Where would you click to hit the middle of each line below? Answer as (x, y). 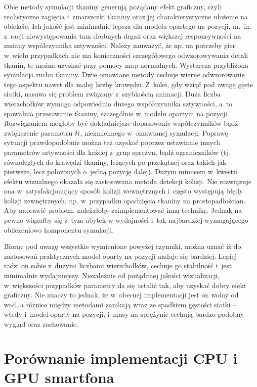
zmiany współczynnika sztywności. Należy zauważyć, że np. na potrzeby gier (120, 45)
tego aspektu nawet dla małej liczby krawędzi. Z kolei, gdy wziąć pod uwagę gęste (128, 84)
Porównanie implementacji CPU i (121, 358)
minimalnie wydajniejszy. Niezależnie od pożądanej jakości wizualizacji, (112, 275)
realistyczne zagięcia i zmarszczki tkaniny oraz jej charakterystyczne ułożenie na (126, 16)
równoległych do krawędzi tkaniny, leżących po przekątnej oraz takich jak (115, 162)
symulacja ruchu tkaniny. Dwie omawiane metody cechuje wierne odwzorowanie (124, 74)
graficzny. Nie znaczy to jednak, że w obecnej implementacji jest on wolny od (121, 295)
